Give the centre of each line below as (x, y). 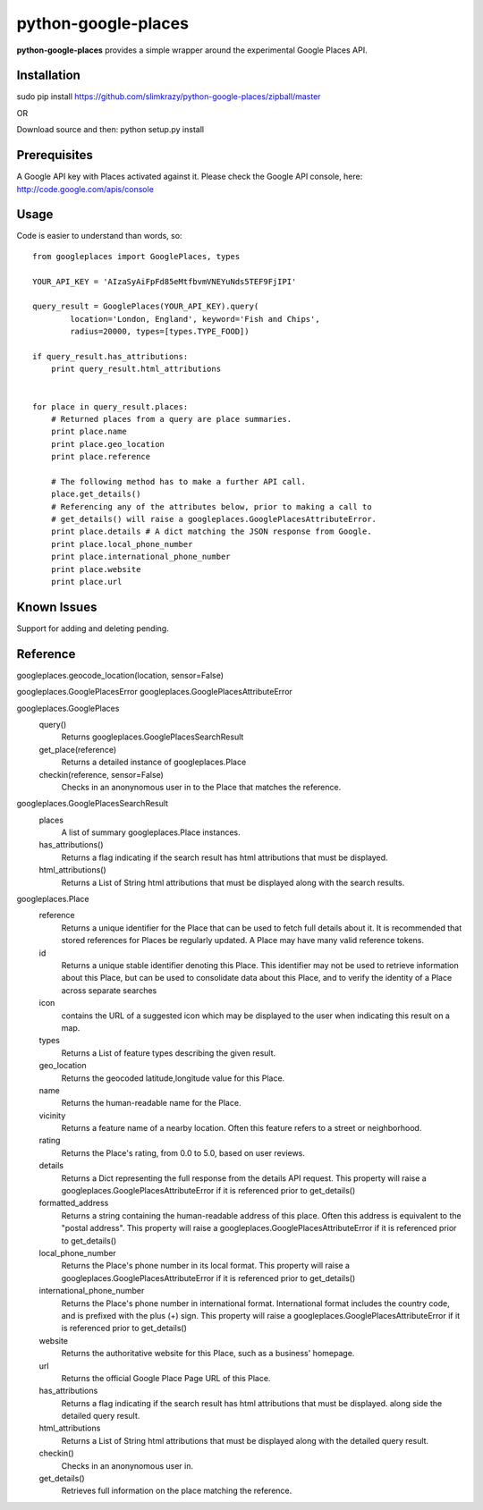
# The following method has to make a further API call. (178, 481)
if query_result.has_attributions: (110, 356)
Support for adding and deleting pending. (93, 628)
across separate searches (109, 990)
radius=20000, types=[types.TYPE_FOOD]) (160, 332)
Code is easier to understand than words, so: (99, 236)
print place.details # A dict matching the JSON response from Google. (211, 531)
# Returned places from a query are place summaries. (171, 419)
